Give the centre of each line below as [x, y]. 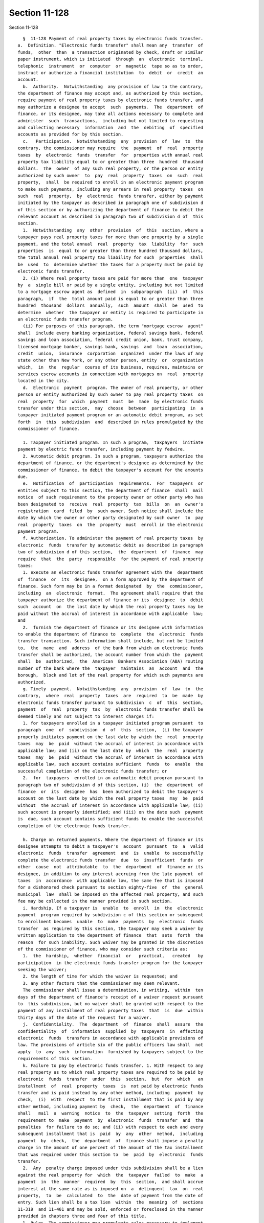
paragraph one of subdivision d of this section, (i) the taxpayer [110, 730]
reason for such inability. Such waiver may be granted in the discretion [110, 942]
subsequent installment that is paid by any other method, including [110, 1134]
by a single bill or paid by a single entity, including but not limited [110, 285]
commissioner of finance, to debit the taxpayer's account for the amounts [110, 470]
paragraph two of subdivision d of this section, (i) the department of [110, 785]
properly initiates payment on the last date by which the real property [110, 737]
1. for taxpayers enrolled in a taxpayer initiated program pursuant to [113, 723]
